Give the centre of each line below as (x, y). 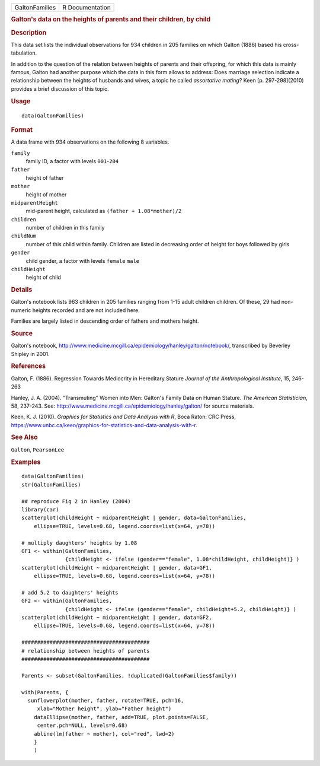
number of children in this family (65, 228)
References (28, 366)
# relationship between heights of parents (86, 651)
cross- (291, 45)
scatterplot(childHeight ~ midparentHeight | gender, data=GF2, (117, 618)
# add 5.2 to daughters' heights (70, 592)
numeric (21, 310)
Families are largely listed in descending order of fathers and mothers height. (105, 321)
